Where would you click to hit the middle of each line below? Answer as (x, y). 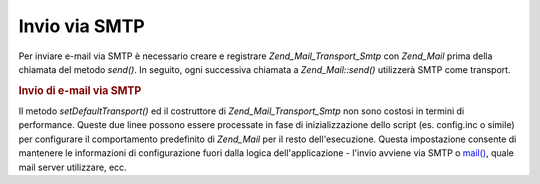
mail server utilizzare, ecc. (72, 167)
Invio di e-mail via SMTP (80, 90)
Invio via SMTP (81, 26)
